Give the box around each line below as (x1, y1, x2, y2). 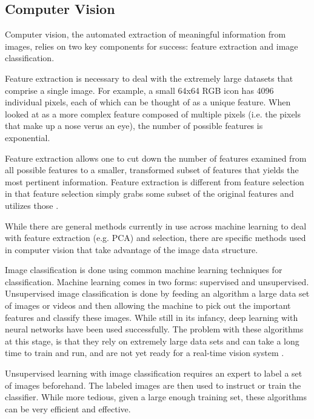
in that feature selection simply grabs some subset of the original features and (5, 187, 294, 200)
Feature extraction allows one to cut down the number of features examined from (5, 151, 307, 164)
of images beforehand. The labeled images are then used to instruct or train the (5, 378, 301, 391)
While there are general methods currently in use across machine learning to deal (5, 219, 307, 232)
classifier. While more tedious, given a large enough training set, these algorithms (5, 391, 307, 403)
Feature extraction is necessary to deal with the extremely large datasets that (5, 71, 293, 84)
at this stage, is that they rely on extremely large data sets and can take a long (5, 334, 299, 347)
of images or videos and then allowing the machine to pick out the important (5, 299, 291, 312)
